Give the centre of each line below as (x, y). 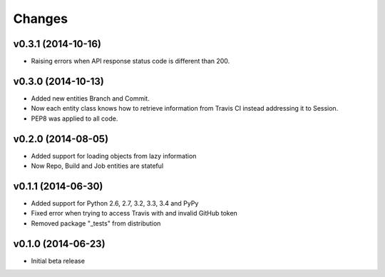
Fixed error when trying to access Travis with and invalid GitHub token (134, 213)
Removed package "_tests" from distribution (96, 223)
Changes (40, 19)
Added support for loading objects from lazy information (114, 156)
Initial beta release (58, 261)
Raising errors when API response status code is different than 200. (130, 61)
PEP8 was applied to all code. (75, 119)
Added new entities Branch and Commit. (90, 98)
